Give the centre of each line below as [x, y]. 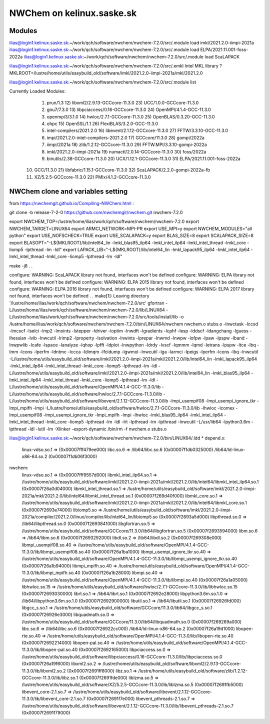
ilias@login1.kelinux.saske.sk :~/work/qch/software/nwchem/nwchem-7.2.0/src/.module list [103, 82]
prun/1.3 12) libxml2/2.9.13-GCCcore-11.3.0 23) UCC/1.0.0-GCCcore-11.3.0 [123, 102]
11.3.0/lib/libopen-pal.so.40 [50, 649]
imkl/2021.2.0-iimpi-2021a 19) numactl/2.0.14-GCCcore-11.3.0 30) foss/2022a [126, 151]
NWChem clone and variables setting [68, 191]
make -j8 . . [21, 265]
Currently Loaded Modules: [37, 91]
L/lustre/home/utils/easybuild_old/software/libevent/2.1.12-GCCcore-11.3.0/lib [89, 401]
